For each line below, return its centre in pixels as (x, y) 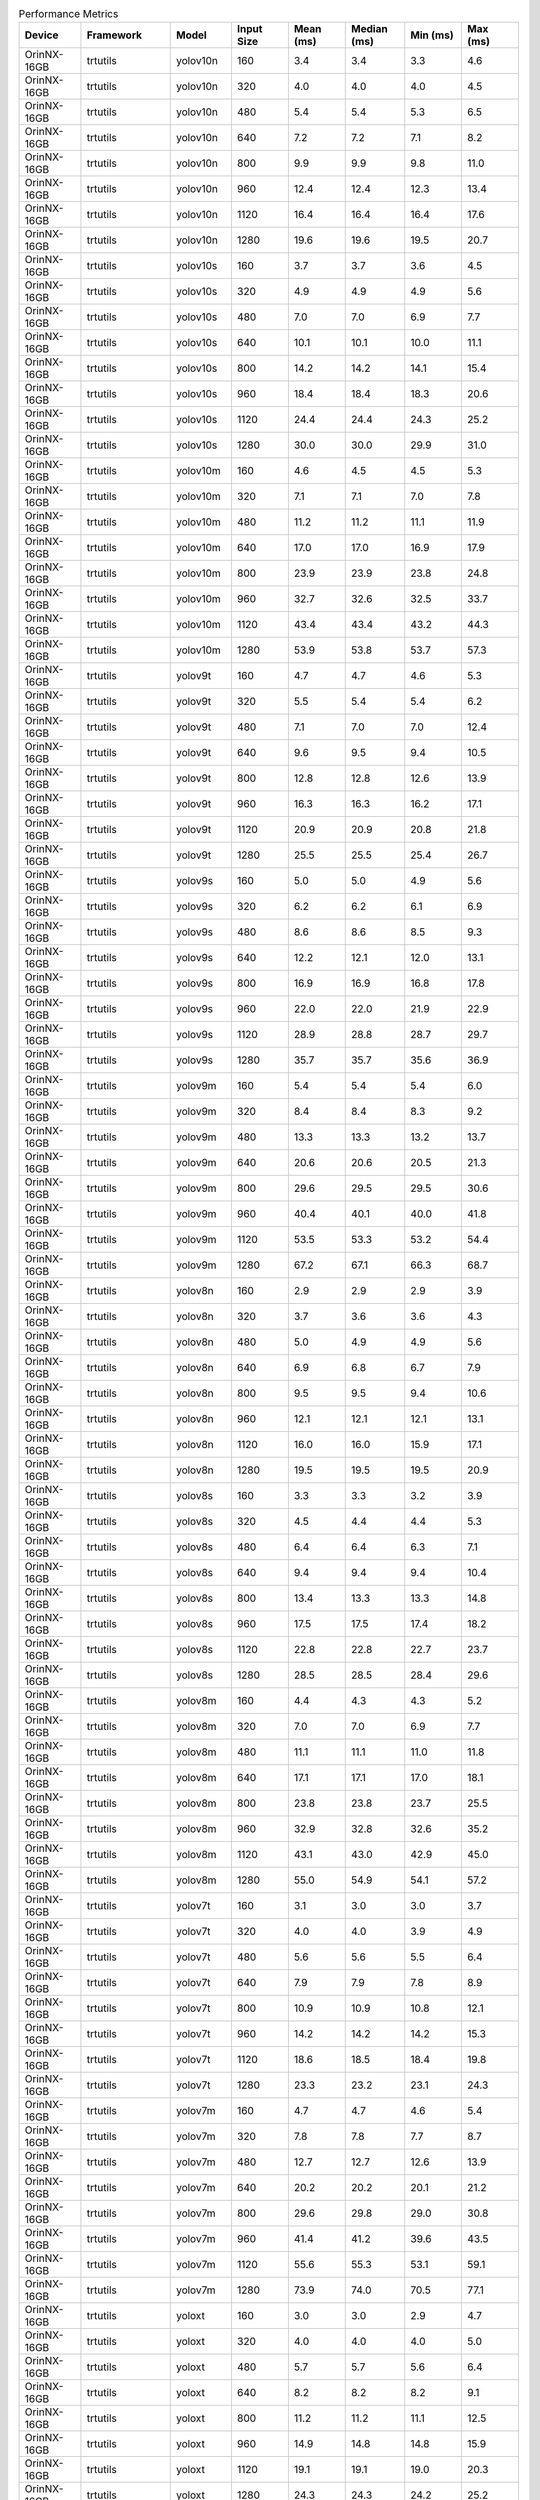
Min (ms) (432, 35)
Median (370, 29)
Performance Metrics (68, 14)
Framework (114, 35)
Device (41, 35)
